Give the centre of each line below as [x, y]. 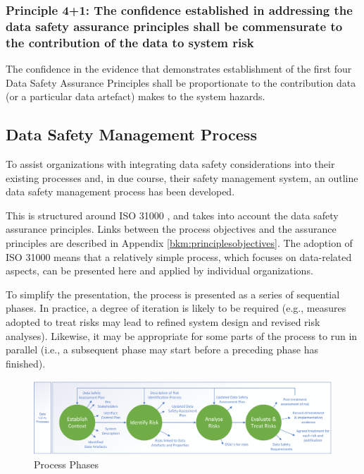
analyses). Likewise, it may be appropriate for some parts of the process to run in [182, 335]
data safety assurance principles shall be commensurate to [174, 26]
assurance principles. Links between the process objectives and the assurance [171, 229]
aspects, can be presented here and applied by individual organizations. [159, 271]
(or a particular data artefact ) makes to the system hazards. [136, 96]
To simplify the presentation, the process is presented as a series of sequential [173, 294]
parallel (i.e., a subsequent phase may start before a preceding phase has [162, 350]
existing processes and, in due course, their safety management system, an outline [182, 177]
